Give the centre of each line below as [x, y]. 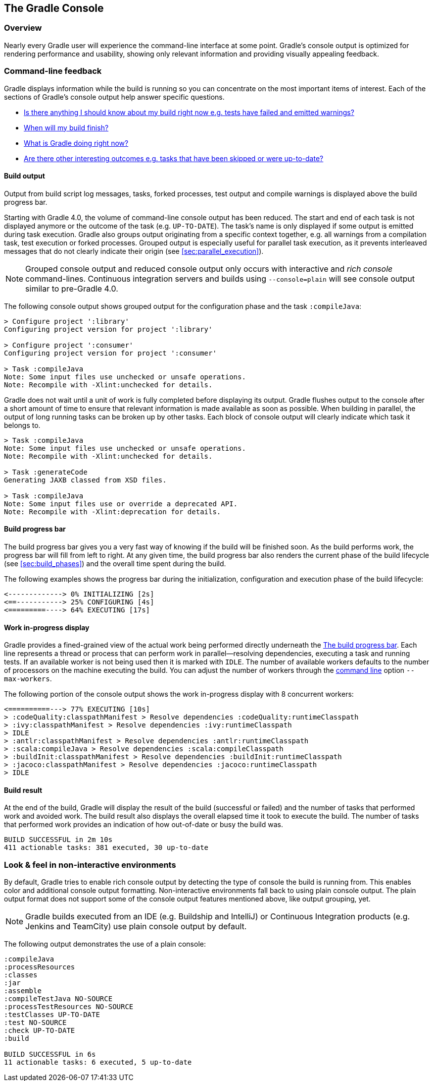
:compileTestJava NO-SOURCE [58, 999]
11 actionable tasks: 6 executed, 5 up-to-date [98, 1062]
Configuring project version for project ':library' [108, 329]
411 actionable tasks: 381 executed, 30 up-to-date [106, 848]
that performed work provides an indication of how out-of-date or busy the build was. [144, 825]
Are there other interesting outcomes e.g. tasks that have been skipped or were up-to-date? [174, 158]
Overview [23, 28]
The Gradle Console [54, 8]
